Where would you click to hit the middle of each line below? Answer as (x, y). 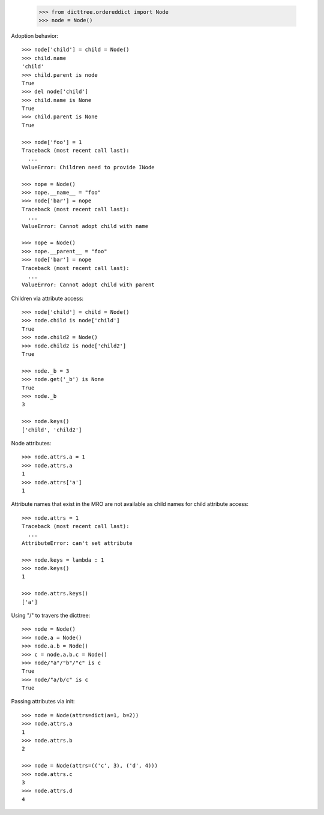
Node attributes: (31, 443)
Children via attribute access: (47, 298)
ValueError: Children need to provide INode (88, 167)
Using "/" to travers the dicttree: (51, 615)
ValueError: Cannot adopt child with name (85, 226)
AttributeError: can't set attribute (77, 543)
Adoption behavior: (35, 35)
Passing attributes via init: (43, 702)
